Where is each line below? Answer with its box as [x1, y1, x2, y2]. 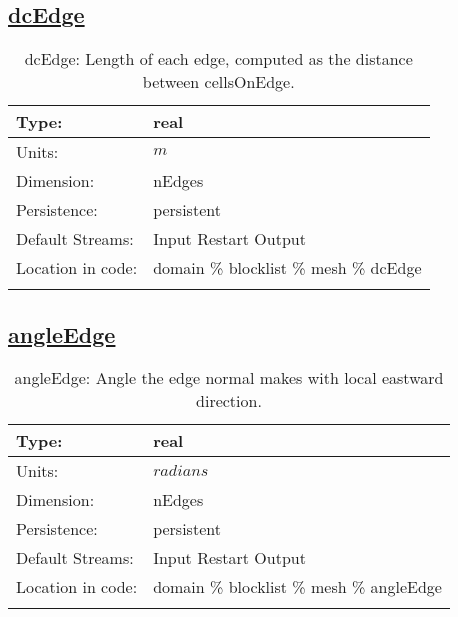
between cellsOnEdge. [142, 70, 295, 94]
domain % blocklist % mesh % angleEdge [153, 575, 442, 599]
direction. [196, 389, 262, 413]
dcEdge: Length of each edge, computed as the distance [24, 47, 413, 71]
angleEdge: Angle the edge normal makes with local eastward [14, 366, 444, 390]
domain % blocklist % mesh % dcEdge [153, 256, 422, 280]
